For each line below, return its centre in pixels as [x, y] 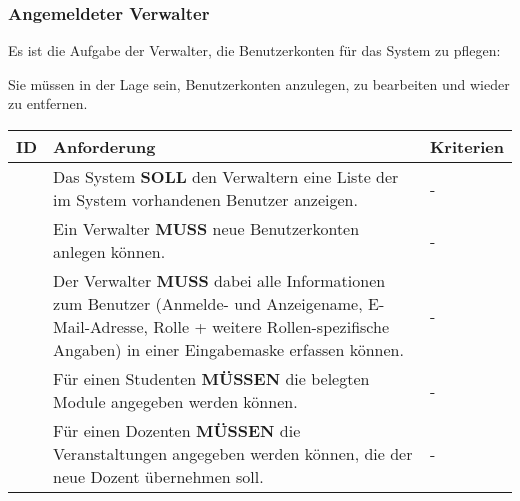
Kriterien [466, 146]
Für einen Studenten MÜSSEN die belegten [211, 378]
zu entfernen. [48, 103]
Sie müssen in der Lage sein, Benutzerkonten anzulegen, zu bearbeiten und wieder [259, 83]
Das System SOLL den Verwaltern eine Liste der [226, 176]
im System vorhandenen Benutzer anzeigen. [205, 199]
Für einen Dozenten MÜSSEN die [177, 430]
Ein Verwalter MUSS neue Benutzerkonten [206, 228]
